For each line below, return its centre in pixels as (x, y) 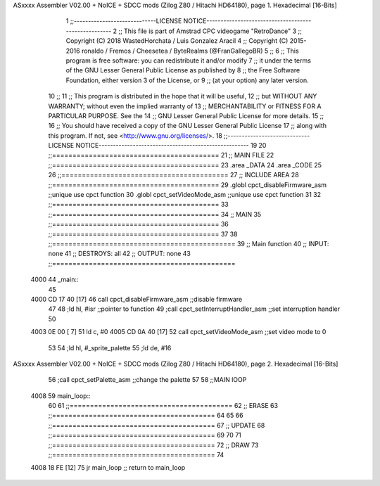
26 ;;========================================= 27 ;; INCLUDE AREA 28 (173, 175)
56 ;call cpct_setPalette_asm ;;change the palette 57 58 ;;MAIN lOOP (147, 380)
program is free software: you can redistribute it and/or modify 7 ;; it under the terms (188, 60)
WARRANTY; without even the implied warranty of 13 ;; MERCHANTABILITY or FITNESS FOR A (185, 106)
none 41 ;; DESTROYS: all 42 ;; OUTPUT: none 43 (120, 254)
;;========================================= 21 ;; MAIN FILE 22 (161, 155)
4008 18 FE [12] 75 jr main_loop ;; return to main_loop (108, 468)
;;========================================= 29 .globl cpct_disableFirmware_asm (188, 185)
